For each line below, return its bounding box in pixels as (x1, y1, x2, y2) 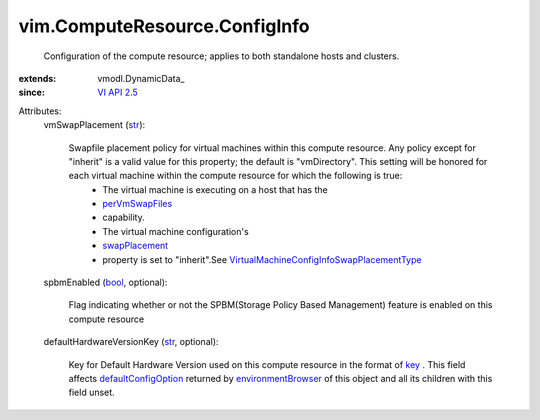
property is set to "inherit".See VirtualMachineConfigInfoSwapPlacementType (102, 253, 422, 265)
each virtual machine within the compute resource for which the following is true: (68, 170, 403, 182)
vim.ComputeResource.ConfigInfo (18, 15, 310, 37)
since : (18, 86, 45, 99)
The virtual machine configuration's (102, 225, 249, 237)
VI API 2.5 (97, 86, 139, 99)
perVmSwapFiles (102, 198, 173, 210)
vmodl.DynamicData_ (97, 72, 185, 84)
